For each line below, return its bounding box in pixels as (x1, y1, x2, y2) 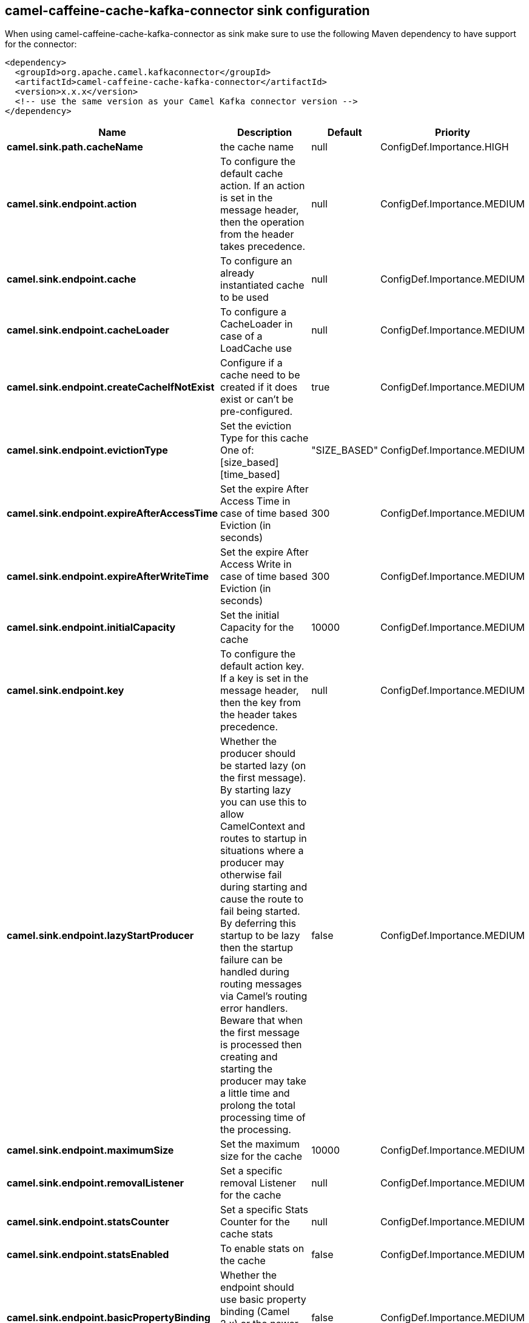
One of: (220, 444, 254, 457)
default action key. (220, 660, 305, 673)
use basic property (220, 1293, 306, 1306)
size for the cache (220, 1150, 303, 1163)
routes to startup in (220, 832, 307, 845)
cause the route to (220, 893, 303, 906)
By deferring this (220, 917, 297, 930)
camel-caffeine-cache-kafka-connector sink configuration (5, 3, 370, 18)
